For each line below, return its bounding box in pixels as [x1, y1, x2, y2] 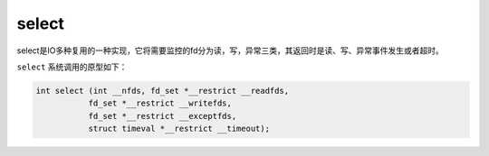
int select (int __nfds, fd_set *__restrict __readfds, [35, 86, 290, 96]
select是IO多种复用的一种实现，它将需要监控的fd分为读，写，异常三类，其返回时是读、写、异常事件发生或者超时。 [16, 45, 444, 56]
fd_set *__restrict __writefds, [88, 98, 233, 108]
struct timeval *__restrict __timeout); [88, 124, 271, 134]
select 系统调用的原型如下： [16, 61, 128, 72]
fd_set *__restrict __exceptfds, [88, 111, 237, 121]
